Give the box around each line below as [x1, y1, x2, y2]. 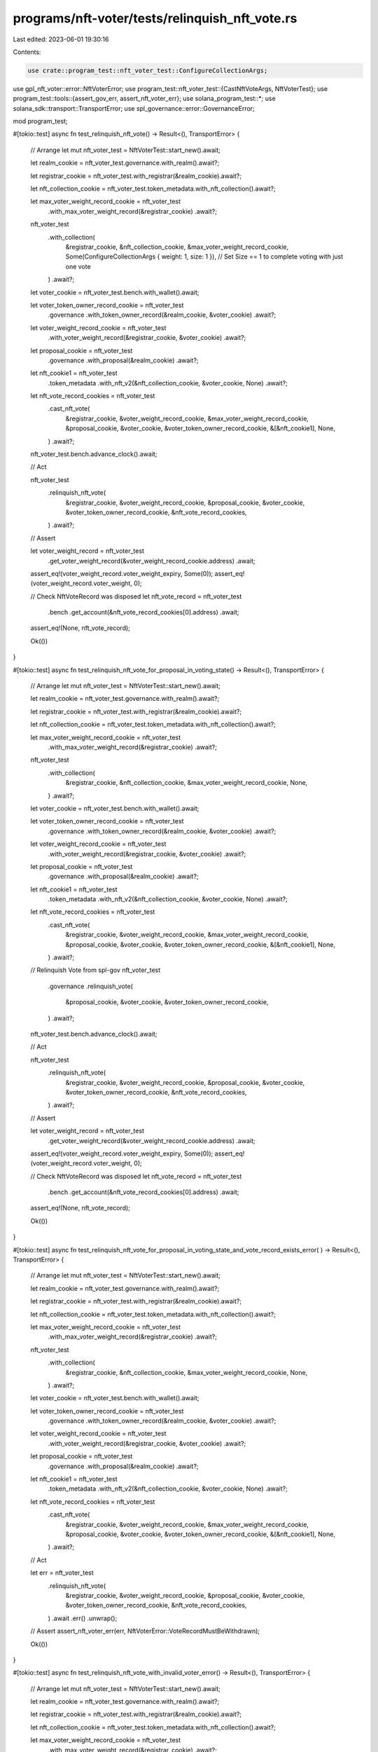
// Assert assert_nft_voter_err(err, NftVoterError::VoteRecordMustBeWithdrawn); [30, 1627, 260, 1636]
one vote [65, 262, 91, 271]
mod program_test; [13, 117, 68, 125]
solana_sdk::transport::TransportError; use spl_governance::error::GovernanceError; [13, 104, 255, 112]
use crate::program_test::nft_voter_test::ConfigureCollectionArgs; [27, 67, 268, 74]
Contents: [13, 48, 41, 56]
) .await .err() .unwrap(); [48, 1614, 118, 1622]
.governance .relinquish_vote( [48, 982, 133, 990]
